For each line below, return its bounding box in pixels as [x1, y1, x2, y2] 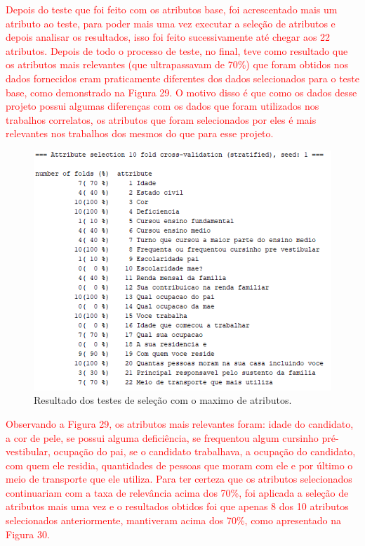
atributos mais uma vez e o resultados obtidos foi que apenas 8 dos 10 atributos [6, 499, 349, 514]
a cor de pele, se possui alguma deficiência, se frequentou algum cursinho [6, 430, 319, 445]
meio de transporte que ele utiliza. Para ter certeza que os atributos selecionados [6, 471, 352, 486]
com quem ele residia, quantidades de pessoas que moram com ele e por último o [6, 457, 353, 472]
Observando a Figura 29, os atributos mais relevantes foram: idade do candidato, [6, 416, 354, 431]
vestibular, [6, 444, 51, 459]
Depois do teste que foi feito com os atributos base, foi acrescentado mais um [6, 2, 338, 16]
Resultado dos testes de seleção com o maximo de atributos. [34, 393, 292, 407]
